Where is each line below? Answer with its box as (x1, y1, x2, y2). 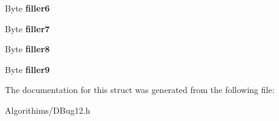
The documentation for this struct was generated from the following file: (5, 83, 275, 96)
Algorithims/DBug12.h (5, 103, 91, 116)
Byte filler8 (5, 43, 50, 55)
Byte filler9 (5, 63, 50, 75)
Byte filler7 (5, 22, 50, 35)
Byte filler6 (5, 2, 50, 14)
